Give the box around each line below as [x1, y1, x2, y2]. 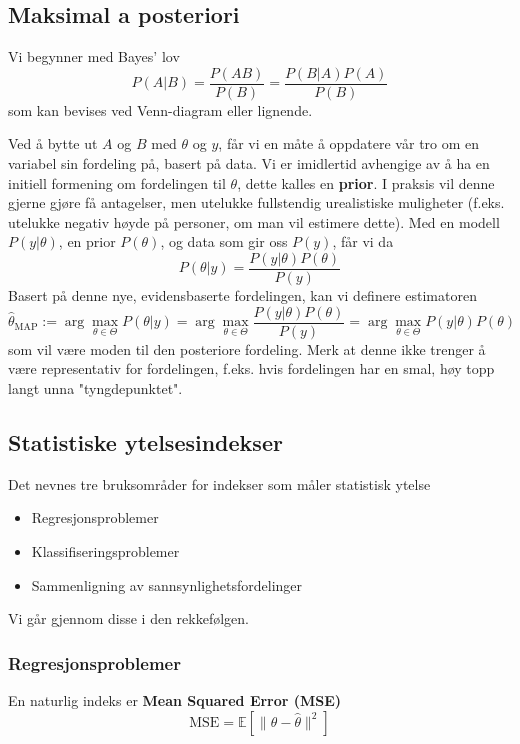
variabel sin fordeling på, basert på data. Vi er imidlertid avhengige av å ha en [8, 153, 490, 174]
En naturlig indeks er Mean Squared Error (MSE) [8, 689, 342, 710]
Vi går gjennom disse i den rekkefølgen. [8, 608, 249, 629]
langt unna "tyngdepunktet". [8, 377, 183, 398]
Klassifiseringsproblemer [31, 540, 180, 561]
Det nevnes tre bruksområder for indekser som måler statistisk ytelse [8, 473, 431, 494]
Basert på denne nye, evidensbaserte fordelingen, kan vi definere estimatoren [8, 285, 477, 306]
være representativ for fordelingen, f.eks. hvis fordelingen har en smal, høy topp [8, 358, 495, 379]
